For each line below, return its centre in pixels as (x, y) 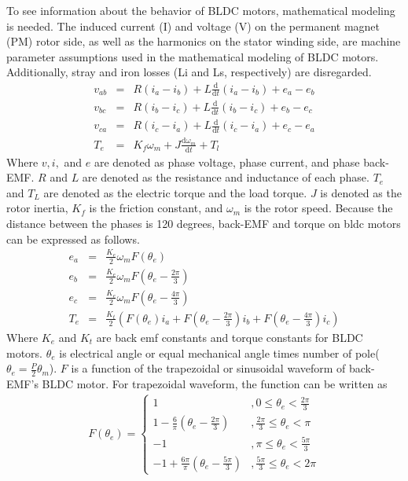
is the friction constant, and (156, 208)
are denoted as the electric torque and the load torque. (175, 192)
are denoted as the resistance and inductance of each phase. (226, 177)
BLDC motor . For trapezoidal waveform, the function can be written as (215, 383)
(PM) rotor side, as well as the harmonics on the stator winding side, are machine (204, 41)
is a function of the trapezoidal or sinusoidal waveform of (208, 368)
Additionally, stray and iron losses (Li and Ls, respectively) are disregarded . (189, 72)
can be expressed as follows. (73, 239)
